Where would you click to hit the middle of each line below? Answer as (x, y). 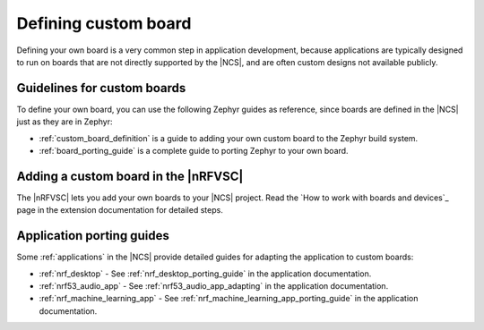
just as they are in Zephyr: (65, 122)
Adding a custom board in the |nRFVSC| (130, 176)
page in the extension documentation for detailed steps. (120, 210)
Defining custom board (104, 23)
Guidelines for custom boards (101, 88)
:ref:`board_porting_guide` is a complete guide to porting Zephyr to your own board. (194, 151)
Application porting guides (93, 236)
